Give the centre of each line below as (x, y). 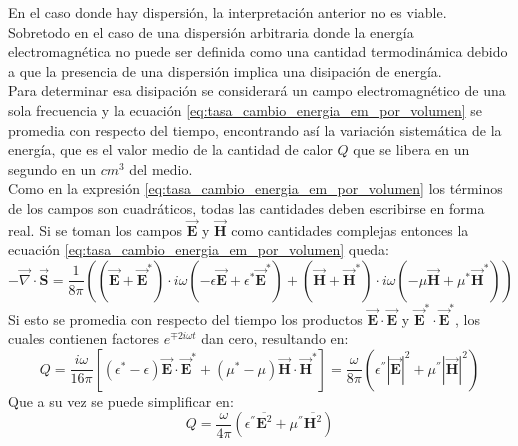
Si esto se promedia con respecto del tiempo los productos (185, 318)
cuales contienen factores (84, 338)
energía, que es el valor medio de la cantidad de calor (170, 149)
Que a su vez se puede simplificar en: (121, 400)
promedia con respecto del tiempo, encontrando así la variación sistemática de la (255, 129)
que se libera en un (411, 149)
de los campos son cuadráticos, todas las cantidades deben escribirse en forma (246, 207)
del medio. (161, 168)
